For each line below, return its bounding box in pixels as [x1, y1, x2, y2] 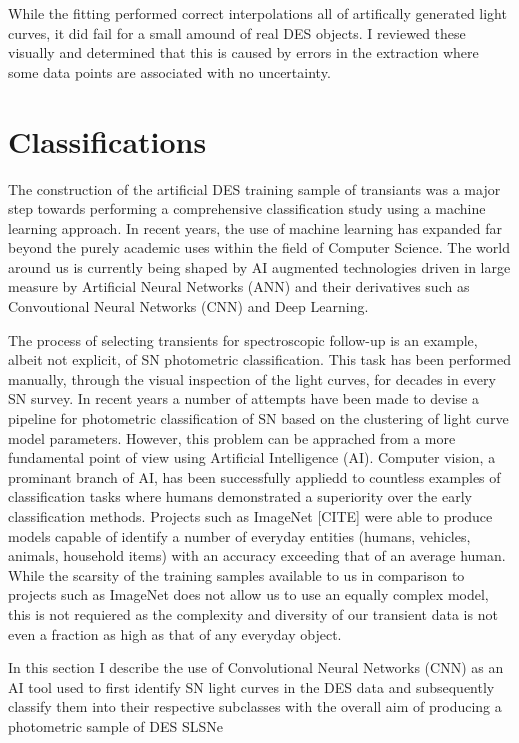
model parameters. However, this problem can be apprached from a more [8, 427, 456, 448]
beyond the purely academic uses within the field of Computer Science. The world [8, 237, 510, 258]
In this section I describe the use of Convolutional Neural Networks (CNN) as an [8, 657, 504, 678]
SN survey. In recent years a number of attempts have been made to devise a [8, 388, 479, 409]
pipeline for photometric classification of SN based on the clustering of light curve [8, 408, 509, 429]
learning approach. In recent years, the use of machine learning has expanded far [8, 217, 502, 238]
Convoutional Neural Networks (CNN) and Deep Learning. [8, 296, 369, 317]
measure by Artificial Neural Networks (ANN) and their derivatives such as [8, 276, 470, 297]
